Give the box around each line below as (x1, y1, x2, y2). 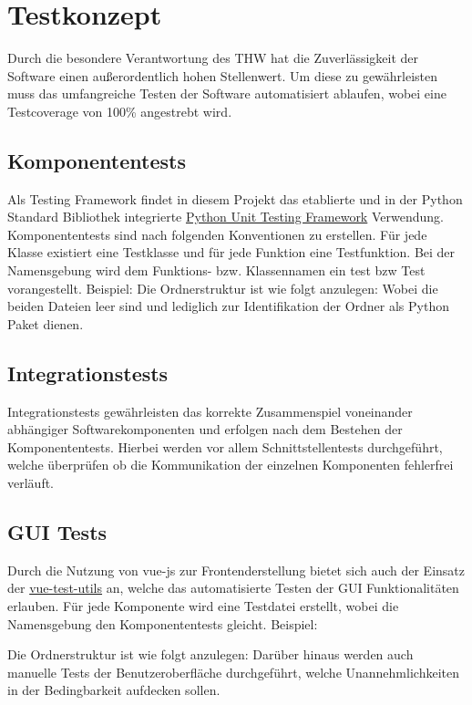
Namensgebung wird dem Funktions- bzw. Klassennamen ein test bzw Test (7, 261, 426, 280)
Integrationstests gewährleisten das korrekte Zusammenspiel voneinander (7, 401, 413, 420)
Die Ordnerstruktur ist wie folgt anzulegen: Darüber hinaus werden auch (7, 645, 414, 664)
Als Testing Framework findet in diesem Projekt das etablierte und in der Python (7, 189, 463, 208)
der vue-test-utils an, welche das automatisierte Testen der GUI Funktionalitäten (7, 578, 459, 597)
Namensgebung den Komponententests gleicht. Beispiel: (7, 614, 318, 633)
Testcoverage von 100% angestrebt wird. (7, 101, 232, 120)
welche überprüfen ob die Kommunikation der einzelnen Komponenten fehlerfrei (7, 455, 454, 474)
